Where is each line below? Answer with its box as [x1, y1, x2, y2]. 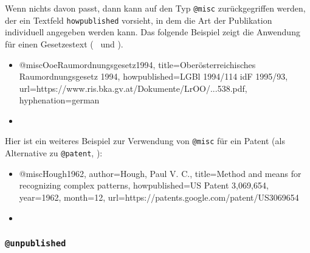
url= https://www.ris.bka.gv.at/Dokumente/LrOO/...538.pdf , [19, 81, 247, 94]
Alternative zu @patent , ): [5, 147, 103, 159]
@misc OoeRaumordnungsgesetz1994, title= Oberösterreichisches [19, 58, 256, 71]
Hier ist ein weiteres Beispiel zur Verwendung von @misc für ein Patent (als [5, 134, 285, 147]
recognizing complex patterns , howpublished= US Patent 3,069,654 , [19, 179, 269, 192]
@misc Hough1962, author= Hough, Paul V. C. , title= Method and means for [19, 167, 301, 179]
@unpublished [5, 238, 66, 249]
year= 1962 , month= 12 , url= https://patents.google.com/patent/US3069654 [19, 190, 299, 203]
